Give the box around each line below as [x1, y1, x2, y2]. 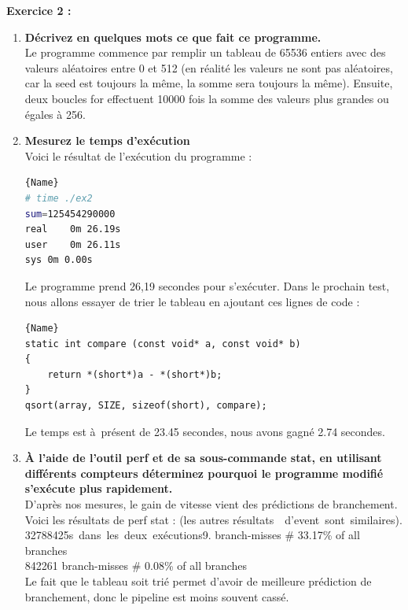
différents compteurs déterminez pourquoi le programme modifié [24, 464, 384, 481]
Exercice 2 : [6, 2, 72, 18]
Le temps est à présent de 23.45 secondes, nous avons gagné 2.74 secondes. [24, 423, 385, 439]
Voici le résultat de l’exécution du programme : [24, 147, 252, 164]
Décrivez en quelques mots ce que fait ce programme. [24, 28, 322, 45]
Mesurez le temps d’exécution [24, 132, 190, 149]
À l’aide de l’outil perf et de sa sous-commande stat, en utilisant [24, 449, 382, 466]
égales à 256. [24, 105, 86, 122]
